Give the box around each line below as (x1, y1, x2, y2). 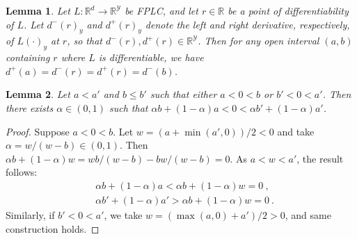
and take (277, 124, 315, 138)
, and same (285, 208, 331, 222)
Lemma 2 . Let (6, 87, 70, 101)
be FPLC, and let (125, 3, 198, 17)
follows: (6, 165, 38, 179)
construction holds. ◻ (6, 221, 100, 236)
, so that (67, 33, 102, 48)
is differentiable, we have (98, 50, 204, 65)
